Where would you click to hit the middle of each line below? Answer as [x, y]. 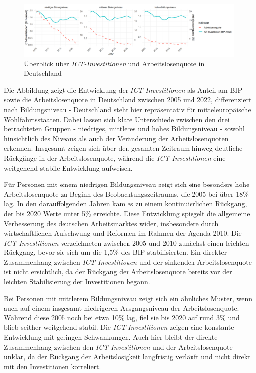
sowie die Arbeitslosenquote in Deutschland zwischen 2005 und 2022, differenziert [128, 99]
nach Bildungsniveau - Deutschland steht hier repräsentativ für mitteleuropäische [128, 109]
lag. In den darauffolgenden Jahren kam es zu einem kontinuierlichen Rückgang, [126, 204]
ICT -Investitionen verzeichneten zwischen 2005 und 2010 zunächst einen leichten [127, 242]
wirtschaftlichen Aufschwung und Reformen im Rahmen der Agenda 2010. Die [123, 233]
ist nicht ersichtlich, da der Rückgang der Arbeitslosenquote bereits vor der [118, 272]
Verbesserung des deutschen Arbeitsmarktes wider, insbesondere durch [111, 223]
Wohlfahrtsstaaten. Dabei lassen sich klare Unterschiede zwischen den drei [117, 119]
